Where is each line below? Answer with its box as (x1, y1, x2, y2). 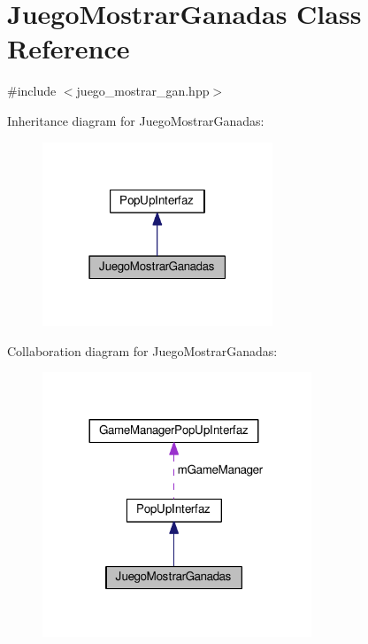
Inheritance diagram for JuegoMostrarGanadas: (7, 111, 264, 129)
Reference (7, 30, 130, 66)
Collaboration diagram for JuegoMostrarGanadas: (7, 341, 278, 360)
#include (7, 81, 57, 100)
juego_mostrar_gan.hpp (76, 81, 210, 100)
